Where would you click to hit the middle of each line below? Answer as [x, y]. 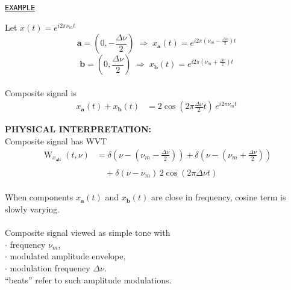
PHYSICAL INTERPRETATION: [78, 129]
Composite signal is [41, 92]
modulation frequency [50, 267]
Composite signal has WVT [56, 141]
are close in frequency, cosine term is [218, 197]
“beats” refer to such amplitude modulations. [88, 279]
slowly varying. [33, 208]
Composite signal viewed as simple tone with [88, 233]
